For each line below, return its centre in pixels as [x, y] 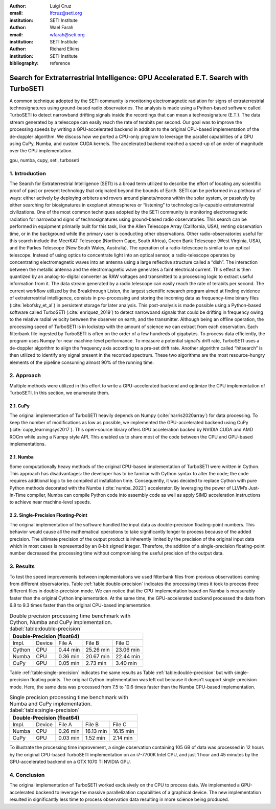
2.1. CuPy [20, 406]
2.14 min [123, 738]
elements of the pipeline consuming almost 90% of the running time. [82, 362]
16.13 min [96, 731]
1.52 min [95, 738]
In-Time [18, 495]
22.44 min [128, 656]
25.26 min [98, 650]
